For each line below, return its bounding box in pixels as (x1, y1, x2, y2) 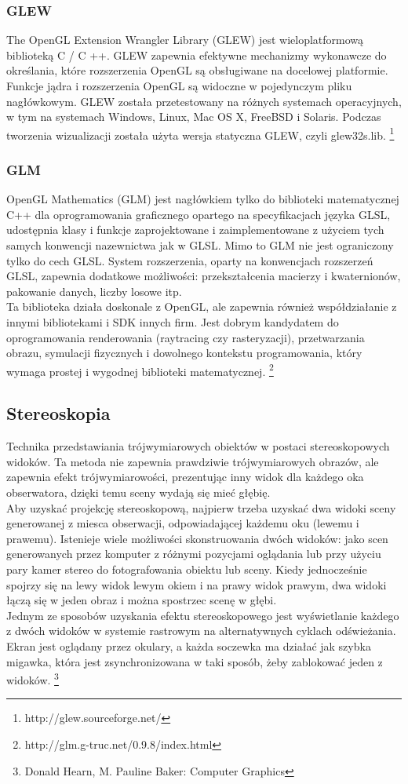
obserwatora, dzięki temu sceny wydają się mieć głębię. (6, 484, 271, 501)
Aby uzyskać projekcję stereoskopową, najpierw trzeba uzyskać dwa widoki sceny (6, 499, 396, 516)
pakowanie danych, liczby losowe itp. (6, 283, 182, 299)
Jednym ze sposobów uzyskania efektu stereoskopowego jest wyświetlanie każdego (6, 607, 399, 623)
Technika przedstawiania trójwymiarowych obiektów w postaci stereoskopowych (6, 438, 390, 454)
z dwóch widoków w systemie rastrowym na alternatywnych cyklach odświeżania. (6, 622, 396, 639)
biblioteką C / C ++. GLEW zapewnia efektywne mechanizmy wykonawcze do (6, 46, 387, 63)
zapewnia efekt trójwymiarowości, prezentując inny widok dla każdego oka (6, 469, 364, 485)
